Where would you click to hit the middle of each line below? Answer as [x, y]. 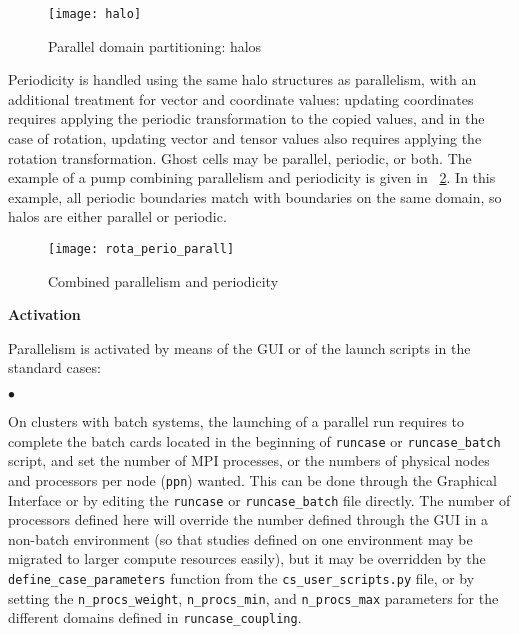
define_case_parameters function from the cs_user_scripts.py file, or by [241, 577]
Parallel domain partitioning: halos [155, 45]
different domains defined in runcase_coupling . [155, 617]
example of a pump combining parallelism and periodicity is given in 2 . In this [252, 177]
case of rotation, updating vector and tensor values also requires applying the [245, 138]
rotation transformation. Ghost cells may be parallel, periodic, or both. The [240, 157]
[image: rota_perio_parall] [141, 249]
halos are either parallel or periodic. [117, 216]
